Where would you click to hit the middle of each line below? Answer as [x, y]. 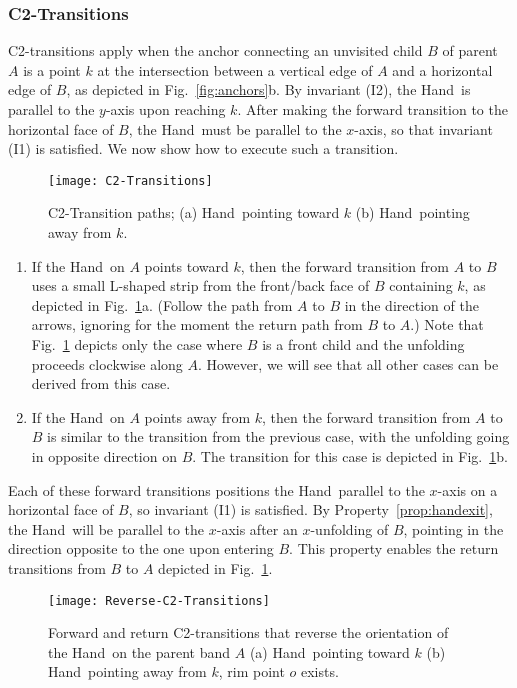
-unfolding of [349, 528]
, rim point [251, 671]
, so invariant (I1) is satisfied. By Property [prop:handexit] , [310, 509]
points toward [186, 265]
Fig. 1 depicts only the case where [137, 344]
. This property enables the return [394, 548]
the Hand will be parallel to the [106, 528]
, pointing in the [453, 528]
